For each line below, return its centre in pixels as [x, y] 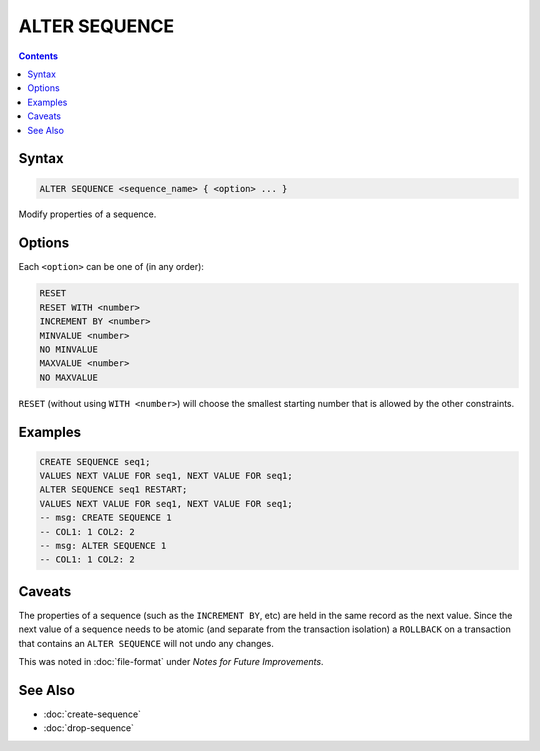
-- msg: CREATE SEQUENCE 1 [105, 518]
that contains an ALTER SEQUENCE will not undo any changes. [146, 643]
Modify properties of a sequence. [87, 214]
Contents [38, 56]
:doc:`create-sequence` [92, 714]
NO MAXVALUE [69, 377]
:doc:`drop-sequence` [89, 728]
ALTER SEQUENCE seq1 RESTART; [113, 489]
